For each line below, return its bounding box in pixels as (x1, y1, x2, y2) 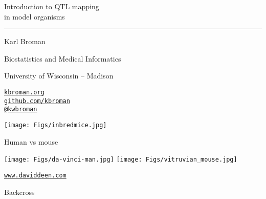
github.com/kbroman (4, 97, 70, 105)
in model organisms (4, 11, 65, 22)
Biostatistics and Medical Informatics (4, 53, 121, 64)
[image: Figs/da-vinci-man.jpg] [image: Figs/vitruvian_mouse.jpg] (4, 156, 237, 164)
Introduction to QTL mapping (4, 1, 99, 11)
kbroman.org (4, 88, 45, 96)
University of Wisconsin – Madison (4, 70, 114, 81)
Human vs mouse (4, 136, 58, 147)
